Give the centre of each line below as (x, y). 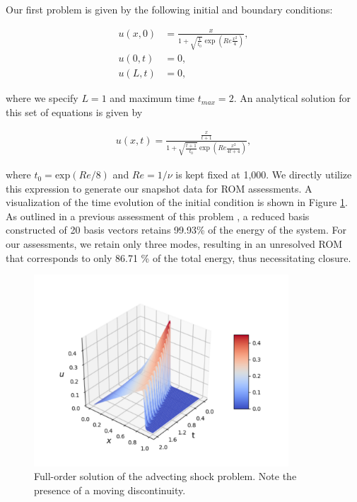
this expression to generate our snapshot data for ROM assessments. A (159, 188)
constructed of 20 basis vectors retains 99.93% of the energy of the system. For (176, 230)
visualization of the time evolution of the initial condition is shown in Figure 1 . (177, 202)
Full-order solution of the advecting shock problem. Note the (165, 476)
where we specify (42, 98)
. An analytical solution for (292, 98)
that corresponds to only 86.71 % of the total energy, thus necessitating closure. (178, 257)
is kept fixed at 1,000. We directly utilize (264, 175)
